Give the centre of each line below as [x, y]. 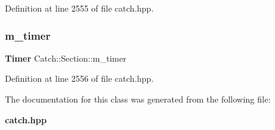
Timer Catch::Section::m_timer [66, 58]
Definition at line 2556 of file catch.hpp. [79, 78]
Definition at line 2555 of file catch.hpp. [79, 8]
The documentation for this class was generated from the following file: [138, 99]
